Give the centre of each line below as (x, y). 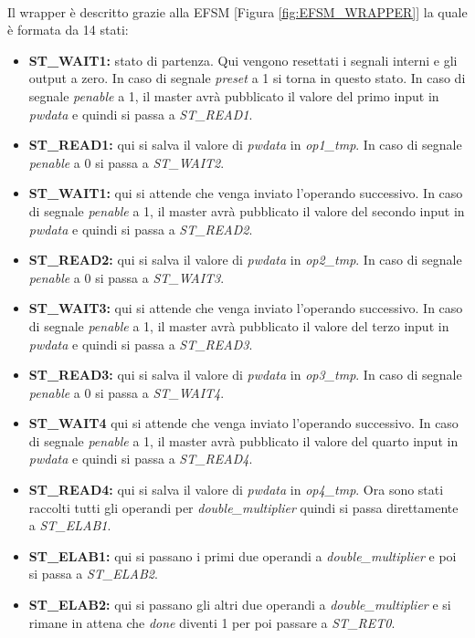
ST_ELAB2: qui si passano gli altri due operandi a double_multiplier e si (240, 605)
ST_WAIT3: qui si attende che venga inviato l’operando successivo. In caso (246, 308)
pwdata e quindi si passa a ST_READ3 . (141, 344)
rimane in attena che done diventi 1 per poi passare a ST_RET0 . (212, 622)
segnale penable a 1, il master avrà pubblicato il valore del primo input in (234, 95)
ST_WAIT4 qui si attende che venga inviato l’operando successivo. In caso (243, 423)
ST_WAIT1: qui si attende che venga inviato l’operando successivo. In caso (246, 193)
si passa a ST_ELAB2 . (93, 574)
